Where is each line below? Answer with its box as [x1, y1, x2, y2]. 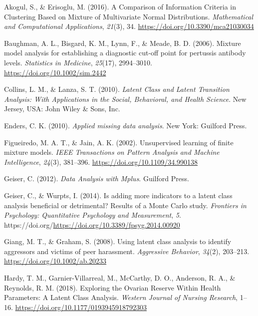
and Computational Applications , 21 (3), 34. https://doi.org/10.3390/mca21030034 [4, 21, 254, 31]
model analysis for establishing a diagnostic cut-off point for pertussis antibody [4, 47, 246, 58]
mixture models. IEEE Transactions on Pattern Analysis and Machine [4, 147, 220, 157]
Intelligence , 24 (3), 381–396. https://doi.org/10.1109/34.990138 [4, 156, 198, 167]
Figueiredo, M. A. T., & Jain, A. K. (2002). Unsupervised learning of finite [4, 137, 234, 147]
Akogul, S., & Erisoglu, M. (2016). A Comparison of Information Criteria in [4, 1, 236, 11]
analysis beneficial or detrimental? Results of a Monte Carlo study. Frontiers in [4, 200, 247, 210]
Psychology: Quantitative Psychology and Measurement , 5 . [4, 210, 181, 220]
